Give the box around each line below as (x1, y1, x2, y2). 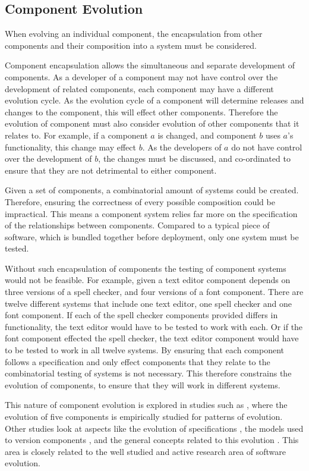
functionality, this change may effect (5, 140, 136, 153)
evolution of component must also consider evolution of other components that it (5, 117, 299, 130)
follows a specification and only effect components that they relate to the (5, 355, 270, 368)
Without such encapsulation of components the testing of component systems (5, 262, 286, 274)
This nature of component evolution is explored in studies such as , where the (5, 398, 288, 411)
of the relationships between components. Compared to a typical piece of (5, 219, 270, 231)
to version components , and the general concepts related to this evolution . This (5, 434, 299, 446)
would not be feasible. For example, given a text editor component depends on (5, 274, 291, 286)
